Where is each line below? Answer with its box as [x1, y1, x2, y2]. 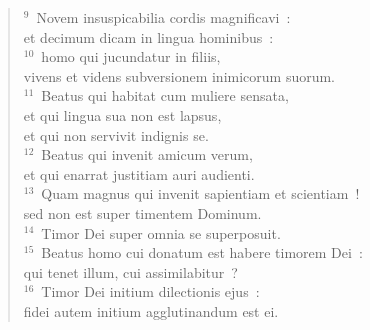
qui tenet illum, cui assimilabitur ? [23, 261, 238, 282]
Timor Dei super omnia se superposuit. [41, 222, 281, 243]
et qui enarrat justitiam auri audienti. [23, 163, 255, 184]
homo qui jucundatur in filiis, [41, 46, 221, 67]
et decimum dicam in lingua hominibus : [23, 26, 274, 47]
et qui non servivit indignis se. [23, 124, 209, 145]
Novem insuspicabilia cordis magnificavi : [36, 7, 291, 27]
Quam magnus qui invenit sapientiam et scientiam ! [41, 183, 360, 204]
